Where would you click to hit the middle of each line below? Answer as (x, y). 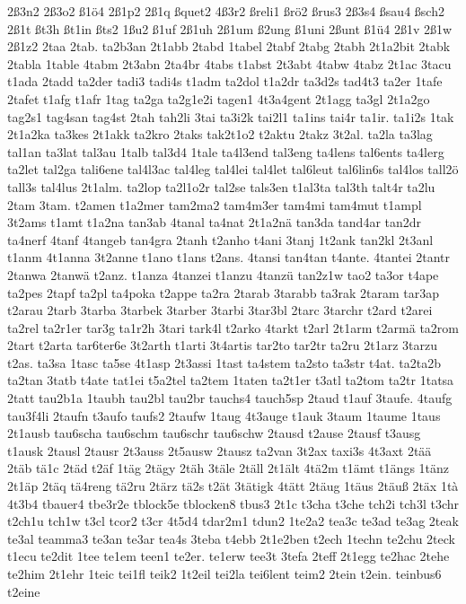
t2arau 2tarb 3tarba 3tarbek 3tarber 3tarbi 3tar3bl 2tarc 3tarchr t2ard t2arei (220, 310)
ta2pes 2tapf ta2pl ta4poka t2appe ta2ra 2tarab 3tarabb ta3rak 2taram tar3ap (224, 292)
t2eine (24, 591)
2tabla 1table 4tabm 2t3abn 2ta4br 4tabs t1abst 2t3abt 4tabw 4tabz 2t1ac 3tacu (229, 63)
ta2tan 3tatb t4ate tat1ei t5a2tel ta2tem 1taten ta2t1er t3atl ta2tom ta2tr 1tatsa (231, 380)
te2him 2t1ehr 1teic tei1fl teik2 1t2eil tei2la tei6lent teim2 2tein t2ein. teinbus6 (224, 573)
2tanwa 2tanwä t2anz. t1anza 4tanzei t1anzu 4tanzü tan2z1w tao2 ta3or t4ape (223, 274)
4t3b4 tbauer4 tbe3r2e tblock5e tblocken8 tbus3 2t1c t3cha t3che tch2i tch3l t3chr (233, 503)
